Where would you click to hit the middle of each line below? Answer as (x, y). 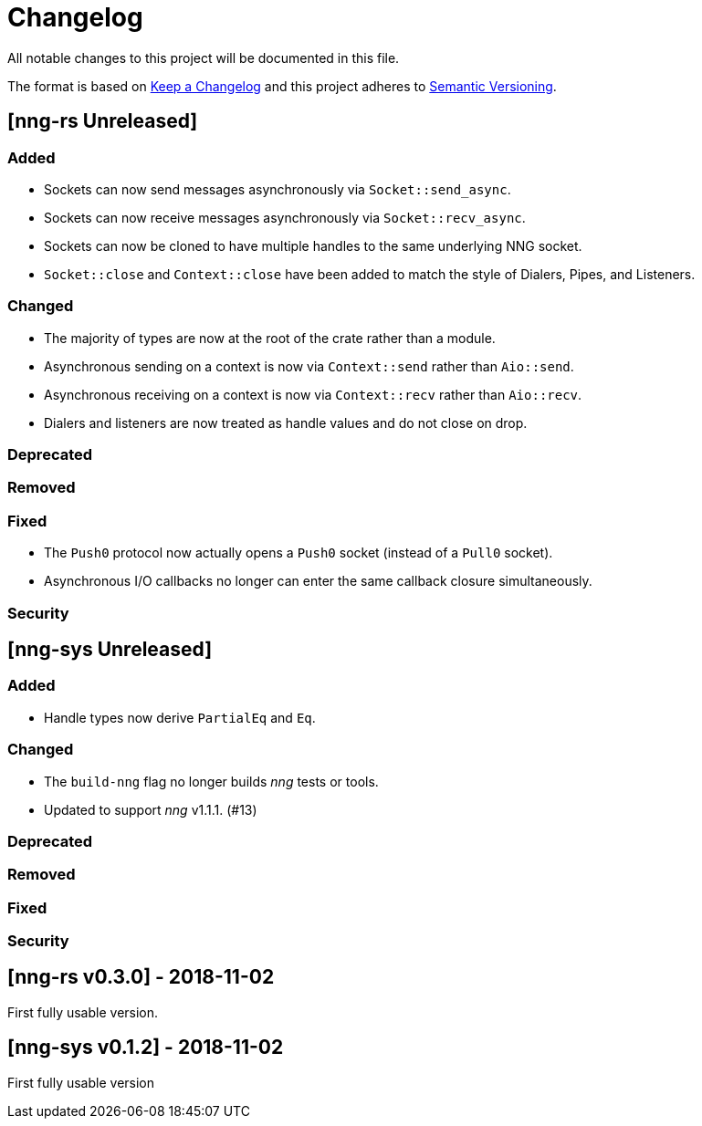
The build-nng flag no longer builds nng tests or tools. (211, 781)
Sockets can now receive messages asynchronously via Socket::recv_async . (285, 217)
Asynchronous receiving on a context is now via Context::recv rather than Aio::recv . (313, 394)
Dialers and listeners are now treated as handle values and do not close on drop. (286, 422)
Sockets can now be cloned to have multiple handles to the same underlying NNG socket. (313, 245)
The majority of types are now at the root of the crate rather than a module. (270, 338)
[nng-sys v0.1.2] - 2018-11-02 (146, 1048)
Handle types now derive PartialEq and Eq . (180, 717)
